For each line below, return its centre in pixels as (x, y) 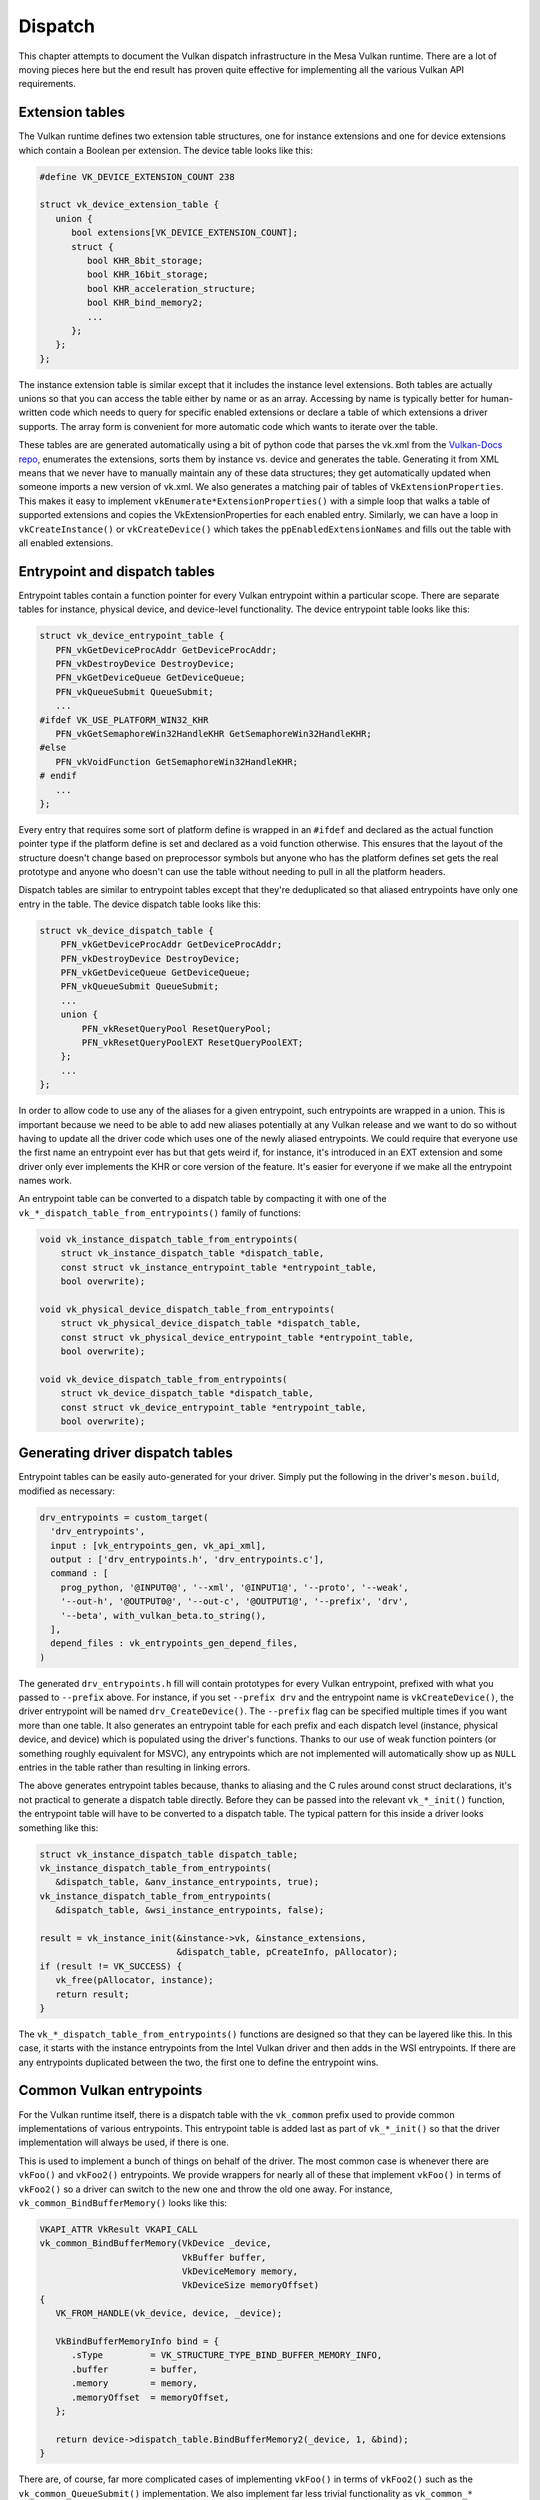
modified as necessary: (66, 1491)
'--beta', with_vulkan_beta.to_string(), (163, 1615)
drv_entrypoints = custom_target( (124, 1517)
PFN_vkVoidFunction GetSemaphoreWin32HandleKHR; (177, 761)
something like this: (58, 1827)
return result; (92, 1994)
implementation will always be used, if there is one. (123, 2142)
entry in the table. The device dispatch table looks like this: (139, 904)
